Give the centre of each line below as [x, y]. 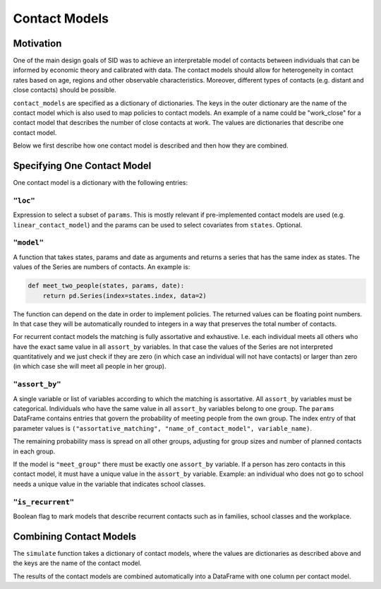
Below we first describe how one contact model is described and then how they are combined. [151, 145]
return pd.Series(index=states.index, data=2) [125, 296]
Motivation [37, 43]
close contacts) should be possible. [65, 90]
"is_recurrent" [43, 502]
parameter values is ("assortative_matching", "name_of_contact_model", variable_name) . [162, 428]
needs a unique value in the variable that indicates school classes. [109, 484]
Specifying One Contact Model [82, 166]
